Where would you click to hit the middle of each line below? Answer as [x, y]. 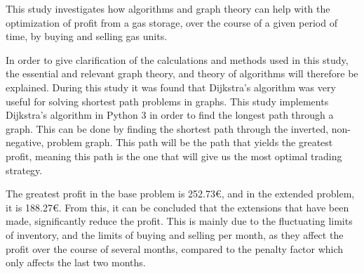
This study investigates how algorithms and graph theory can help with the [168, 8]
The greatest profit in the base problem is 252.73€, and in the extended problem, [180, 194]
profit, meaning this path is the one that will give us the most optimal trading [174, 156]
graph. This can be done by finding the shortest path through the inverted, [167, 128]
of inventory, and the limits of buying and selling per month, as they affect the [175, 234]
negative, [25, 142]
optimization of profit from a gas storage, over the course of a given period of [171, 22]
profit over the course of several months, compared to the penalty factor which [175, 248]
